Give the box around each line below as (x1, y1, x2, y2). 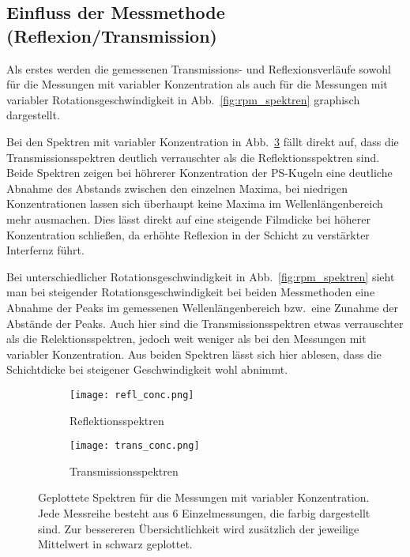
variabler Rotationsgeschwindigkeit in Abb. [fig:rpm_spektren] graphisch (6, 91, 360, 107)
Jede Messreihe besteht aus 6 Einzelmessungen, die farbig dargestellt (38, 504, 371, 521)
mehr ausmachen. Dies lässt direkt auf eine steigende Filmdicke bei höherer (6, 210, 371, 227)
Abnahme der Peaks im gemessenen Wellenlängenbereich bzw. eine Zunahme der (6, 299, 398, 315)
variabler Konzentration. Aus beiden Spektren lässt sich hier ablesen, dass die (6, 345, 382, 362)
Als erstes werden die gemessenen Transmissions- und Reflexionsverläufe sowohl (6, 60, 391, 77)
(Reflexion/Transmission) (6, 23, 217, 47)
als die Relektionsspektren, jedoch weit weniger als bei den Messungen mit (6, 330, 367, 347)
